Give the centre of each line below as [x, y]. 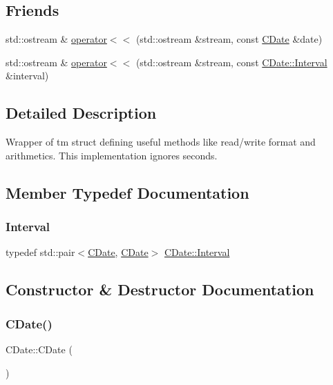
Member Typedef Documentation [127, 192]
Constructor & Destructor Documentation [160, 289]
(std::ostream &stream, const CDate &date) [229, 39]
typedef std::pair [40, 252]
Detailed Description [81, 113]
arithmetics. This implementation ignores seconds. [112, 155]
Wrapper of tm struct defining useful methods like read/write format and [161, 142]
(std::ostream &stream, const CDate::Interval [231, 62]
